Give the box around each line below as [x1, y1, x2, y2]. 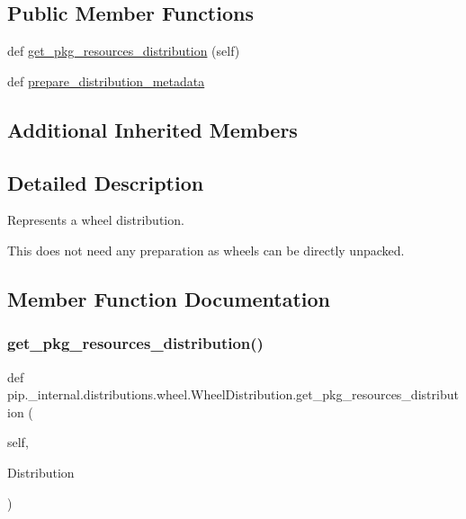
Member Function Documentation [7, 284, 331, 312]
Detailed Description [7, 168, 204, 196]
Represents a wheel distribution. [7, 210, 184, 229]
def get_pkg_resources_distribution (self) [7, 41, 240, 60]
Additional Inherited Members [7, 115, 298, 143]
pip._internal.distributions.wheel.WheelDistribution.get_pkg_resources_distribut [7, 385, 459, 404]
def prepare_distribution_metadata [7, 71, 205, 90]
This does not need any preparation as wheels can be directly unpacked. [7, 240, 405, 259]
